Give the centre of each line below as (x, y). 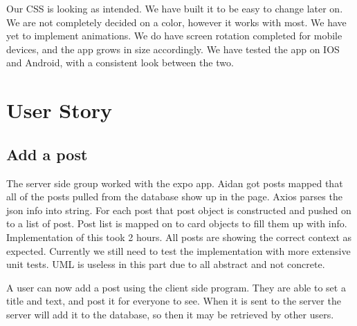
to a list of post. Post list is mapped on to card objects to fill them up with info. (177, 223)
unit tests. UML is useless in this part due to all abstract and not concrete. (166, 264)
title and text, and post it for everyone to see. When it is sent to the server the (174, 301)
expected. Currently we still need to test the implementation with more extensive (178, 250)
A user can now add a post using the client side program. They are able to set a (176, 287)
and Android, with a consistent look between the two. (120, 63)
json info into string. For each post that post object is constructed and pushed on (179, 210)
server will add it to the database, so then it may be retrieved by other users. (170, 314)
